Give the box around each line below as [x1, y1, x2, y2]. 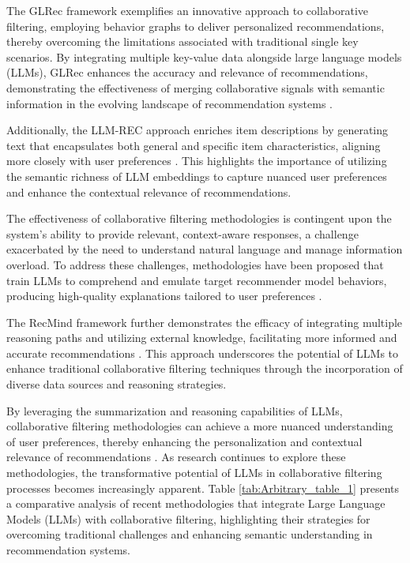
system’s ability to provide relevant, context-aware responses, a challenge [6, 225, 359, 242]
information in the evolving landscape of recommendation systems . [6, 95, 333, 111]
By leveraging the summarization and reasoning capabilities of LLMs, [6, 402, 343, 418]
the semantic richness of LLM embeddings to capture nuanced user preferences [6, 167, 387, 184]
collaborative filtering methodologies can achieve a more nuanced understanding [6, 418, 393, 434]
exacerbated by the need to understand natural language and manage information [6, 241, 403, 257]
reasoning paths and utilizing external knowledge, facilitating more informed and [6, 329, 397, 346]
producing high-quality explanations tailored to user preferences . [6, 287, 322, 304]
